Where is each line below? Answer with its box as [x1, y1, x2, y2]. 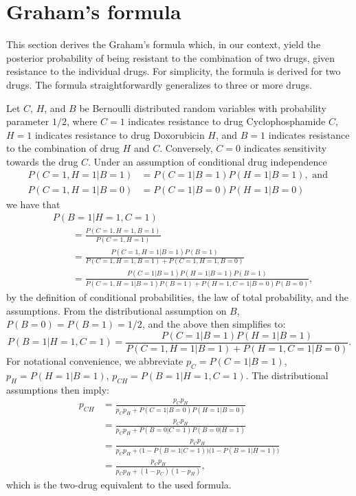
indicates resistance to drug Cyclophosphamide [128, 114, 326, 128]
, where [66, 114, 98, 128]
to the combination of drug [6, 141, 120, 155]
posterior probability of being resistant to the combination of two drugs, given [6, 50, 335, 65]
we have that [6, 196, 60, 211]
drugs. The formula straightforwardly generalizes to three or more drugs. [6, 77, 312, 91]
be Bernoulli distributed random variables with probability [79, 100, 326, 115]
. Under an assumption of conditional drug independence [88, 154, 327, 168]
